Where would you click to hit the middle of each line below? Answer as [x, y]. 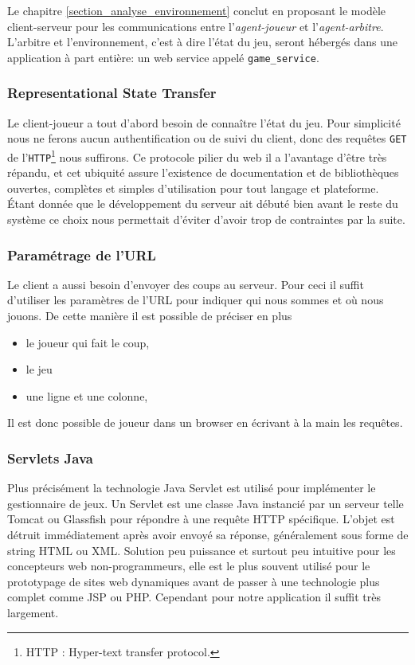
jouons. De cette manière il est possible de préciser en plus [150, 315]
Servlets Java [50, 458]
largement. [33, 612]
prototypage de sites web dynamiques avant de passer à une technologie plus [194, 581]
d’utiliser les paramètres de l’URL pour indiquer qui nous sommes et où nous [196, 300]
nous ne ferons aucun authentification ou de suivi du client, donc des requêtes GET [207, 138]
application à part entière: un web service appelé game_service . [163, 57]
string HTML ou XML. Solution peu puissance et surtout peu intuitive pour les [202, 550]
